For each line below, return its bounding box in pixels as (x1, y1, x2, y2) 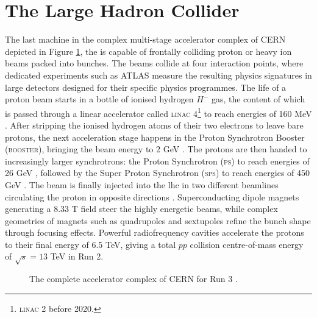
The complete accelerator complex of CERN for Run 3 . (29, 272, 238, 285)
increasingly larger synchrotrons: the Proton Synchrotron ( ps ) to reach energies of (5, 154, 310, 167)
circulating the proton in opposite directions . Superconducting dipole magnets (5, 190, 299, 203)
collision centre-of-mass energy (190, 238, 304, 250)
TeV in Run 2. (50, 250, 104, 263)
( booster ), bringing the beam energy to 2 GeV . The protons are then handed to (5, 143, 307, 155)
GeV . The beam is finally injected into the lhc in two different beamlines (5, 178, 279, 191)
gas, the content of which (211, 93, 305, 105)
